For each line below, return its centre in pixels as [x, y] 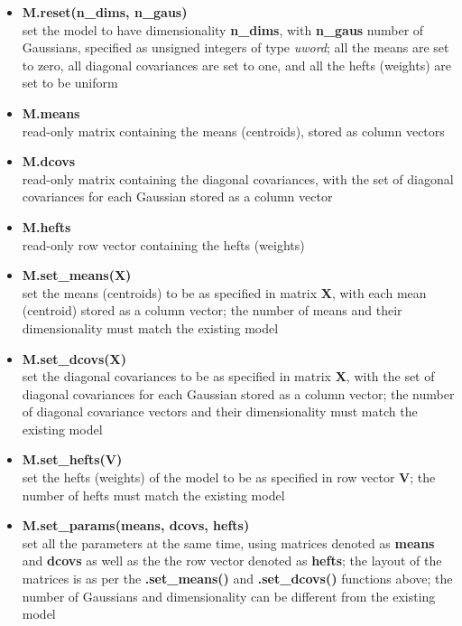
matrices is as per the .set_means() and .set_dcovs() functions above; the [237, 579]
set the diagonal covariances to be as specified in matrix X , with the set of [228, 376]
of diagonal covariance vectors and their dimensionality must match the [220, 411]
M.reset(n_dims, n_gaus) [105, 12]
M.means [51, 112]
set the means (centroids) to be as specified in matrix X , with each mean [224, 292]
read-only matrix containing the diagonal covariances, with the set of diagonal [238, 178]
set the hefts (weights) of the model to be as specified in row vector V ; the [229, 477]
